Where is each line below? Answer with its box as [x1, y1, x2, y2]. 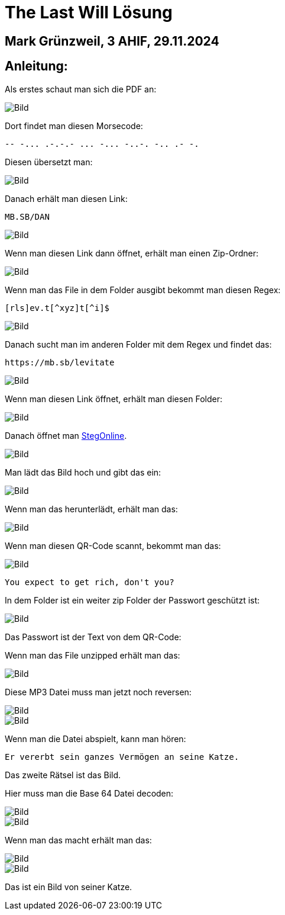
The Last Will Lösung [5, 2, 173, 23]
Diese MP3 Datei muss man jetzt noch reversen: [5, 686, 192, 697]
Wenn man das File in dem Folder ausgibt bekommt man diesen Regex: [5, 284, 281, 295]
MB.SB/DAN [5, 211, 50, 221]
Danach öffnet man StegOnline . [5, 430, 127, 441]
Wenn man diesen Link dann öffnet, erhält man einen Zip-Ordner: [5, 248, 258, 258]
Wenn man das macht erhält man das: [5, 834, 152, 845]
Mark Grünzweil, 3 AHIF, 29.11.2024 [5, 33, 219, 49]
